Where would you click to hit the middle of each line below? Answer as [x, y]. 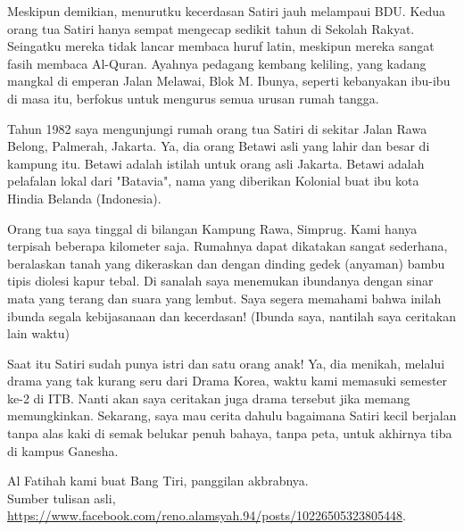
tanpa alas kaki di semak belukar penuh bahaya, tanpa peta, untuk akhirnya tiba [230, 433]
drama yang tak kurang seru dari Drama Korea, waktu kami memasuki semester [228, 381]
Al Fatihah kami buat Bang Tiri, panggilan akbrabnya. [158, 481]
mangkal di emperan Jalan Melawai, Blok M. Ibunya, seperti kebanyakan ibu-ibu [229, 81]
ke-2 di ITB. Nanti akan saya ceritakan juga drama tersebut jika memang [209, 398]
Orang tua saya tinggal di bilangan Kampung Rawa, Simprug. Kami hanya [212, 228]
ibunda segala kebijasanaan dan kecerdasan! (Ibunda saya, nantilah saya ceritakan [232, 315]
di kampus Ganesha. [63, 450]
